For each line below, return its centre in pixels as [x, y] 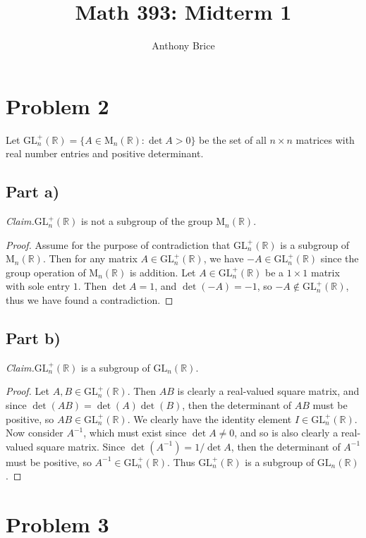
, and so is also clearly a [286, 433]
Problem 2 [57, 105]
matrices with [325, 139]
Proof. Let [28, 391]
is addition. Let [163, 272]
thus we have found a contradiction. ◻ [90, 300]
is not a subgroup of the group [147, 221]
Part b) [33, 338]
